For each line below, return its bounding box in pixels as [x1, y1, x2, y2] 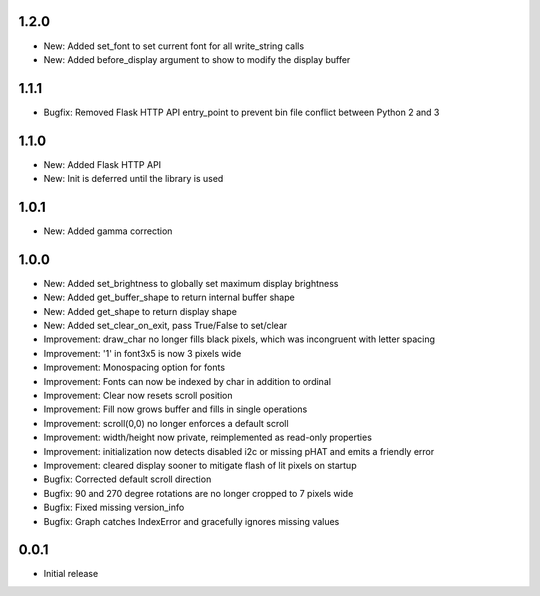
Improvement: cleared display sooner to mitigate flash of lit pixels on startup [43, 460, 357, 471]
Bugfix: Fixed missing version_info [43, 501, 185, 514]
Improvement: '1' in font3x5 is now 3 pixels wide [43, 347, 242, 359]
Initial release [43, 568, 99, 580]
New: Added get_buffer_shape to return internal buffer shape [43, 291, 295, 304]
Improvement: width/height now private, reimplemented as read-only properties [43, 431, 372, 444]
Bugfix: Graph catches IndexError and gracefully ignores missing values [43, 515, 340, 527]
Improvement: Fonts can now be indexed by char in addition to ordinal [43, 375, 332, 387]
